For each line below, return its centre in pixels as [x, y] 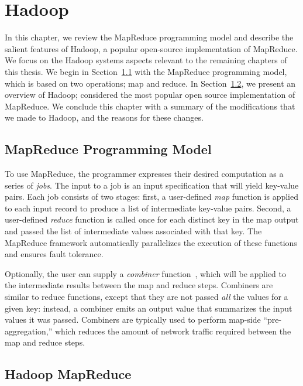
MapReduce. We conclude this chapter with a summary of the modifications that [150, 106]
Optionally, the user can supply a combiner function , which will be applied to [146, 273]
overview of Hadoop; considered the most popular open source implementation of [150, 95]
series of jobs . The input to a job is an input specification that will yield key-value [152, 185]
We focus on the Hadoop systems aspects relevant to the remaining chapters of [146, 60]
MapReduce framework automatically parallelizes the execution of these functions [151, 242]
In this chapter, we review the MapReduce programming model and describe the [149, 37]
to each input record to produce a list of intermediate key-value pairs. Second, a [148, 208]
